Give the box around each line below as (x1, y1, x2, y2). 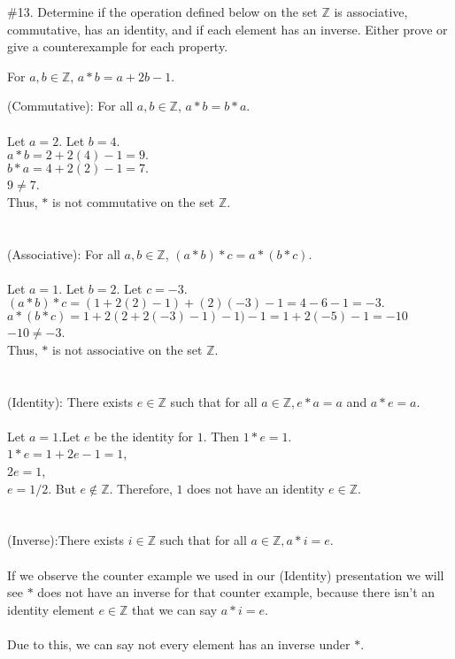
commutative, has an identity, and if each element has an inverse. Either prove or (7, 19, 448, 38)
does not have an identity (187, 479, 325, 497)
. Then (203, 426, 240, 445)
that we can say (132, 600, 218, 618)
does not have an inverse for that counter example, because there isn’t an (37, 583, 436, 602)
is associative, (334, 3, 408, 20)
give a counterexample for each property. (7, 37, 228, 56)
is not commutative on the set (52, 192, 215, 211)
